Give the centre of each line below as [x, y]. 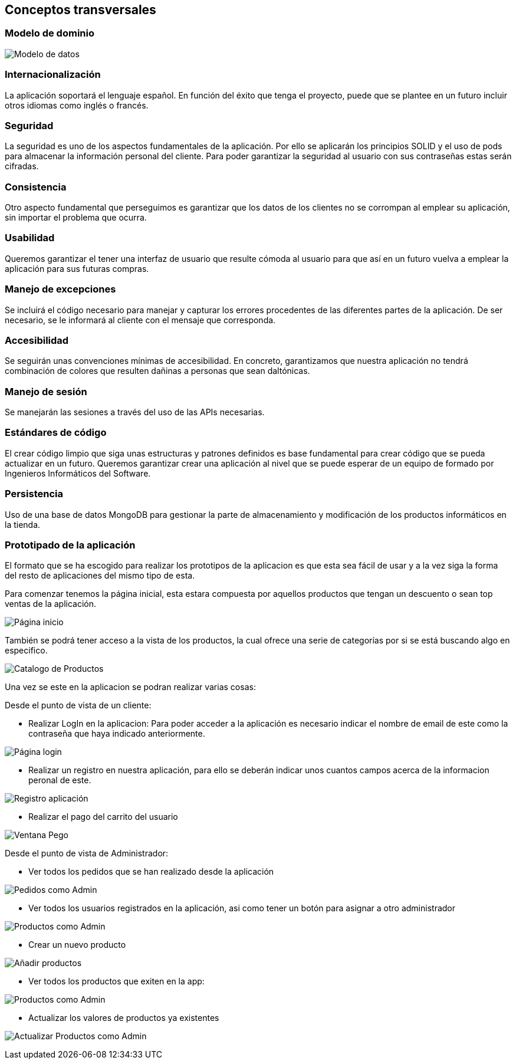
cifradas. [22, 166]
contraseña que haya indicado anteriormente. [117, 734]
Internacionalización [53, 75]
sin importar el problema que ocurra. [76, 218]
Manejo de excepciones [60, 289]
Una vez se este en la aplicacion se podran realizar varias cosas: [130, 687]
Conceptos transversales [80, 10]
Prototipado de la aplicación [70, 545]
